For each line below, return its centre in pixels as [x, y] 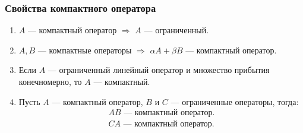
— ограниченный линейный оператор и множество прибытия [159, 70]
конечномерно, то [50, 81]
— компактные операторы [85, 50]
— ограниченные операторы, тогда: [235, 101]
